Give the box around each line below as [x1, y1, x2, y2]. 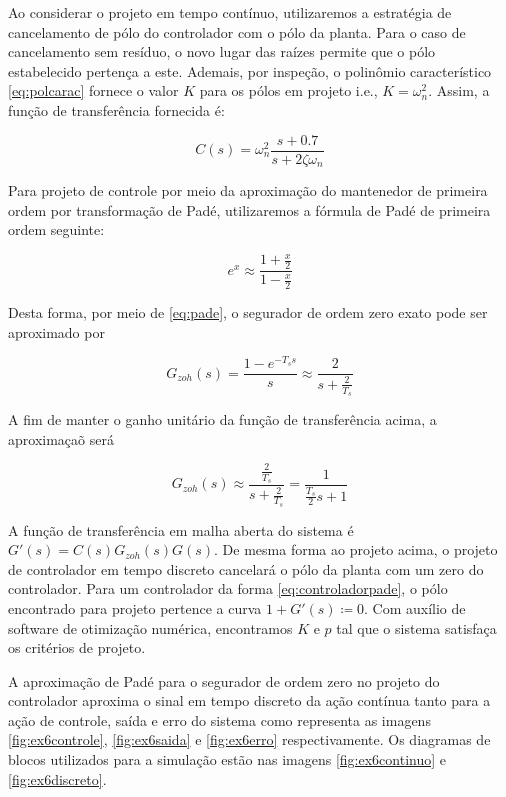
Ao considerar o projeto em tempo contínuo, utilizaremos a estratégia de [8, 2, 452, 22]
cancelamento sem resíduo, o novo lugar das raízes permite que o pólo [8, 41, 436, 62]
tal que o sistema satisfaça [336, 617, 497, 638]
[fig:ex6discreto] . [8, 768, 107, 789]
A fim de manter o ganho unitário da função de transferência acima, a [8, 408, 437, 429]
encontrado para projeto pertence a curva [8, 597, 262, 618]
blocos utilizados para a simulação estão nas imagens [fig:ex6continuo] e [8, 749, 447, 770]
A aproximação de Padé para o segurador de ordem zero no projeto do [8, 670, 440, 691]
